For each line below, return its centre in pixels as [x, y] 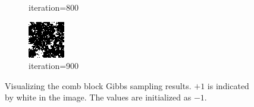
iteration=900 [54, 66]
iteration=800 [54, 7]
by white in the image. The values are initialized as [98, 97]
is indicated [228, 85]
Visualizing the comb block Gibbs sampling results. [98, 85]
